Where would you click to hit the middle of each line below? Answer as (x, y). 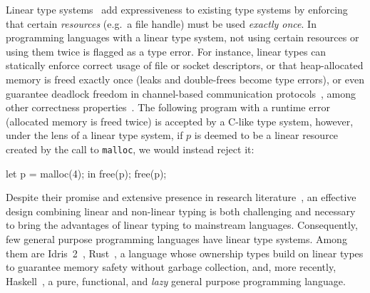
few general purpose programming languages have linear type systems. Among (176, 238)
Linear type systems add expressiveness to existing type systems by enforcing (177, 9)
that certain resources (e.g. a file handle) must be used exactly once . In (161, 23)
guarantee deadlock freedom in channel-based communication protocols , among (181, 93)
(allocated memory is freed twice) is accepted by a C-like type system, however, (180, 121)
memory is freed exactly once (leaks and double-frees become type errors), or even (185, 79)
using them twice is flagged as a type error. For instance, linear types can (166, 51)
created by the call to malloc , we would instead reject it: (130, 149)
